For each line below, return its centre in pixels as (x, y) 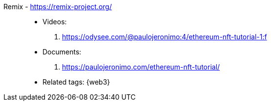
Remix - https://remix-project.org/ (58, 7)
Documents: (62, 52)
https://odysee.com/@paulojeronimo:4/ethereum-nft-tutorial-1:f (165, 37)
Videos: (55, 22)
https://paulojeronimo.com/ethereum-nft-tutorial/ (141, 67)
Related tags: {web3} (76, 82)
